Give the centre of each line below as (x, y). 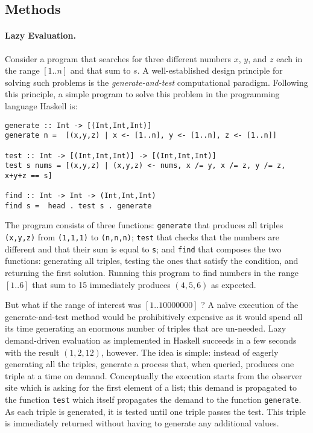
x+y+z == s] (29, 175)
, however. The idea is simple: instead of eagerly (190, 352)
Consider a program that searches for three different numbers (118, 58)
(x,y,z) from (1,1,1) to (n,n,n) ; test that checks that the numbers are (142, 237)
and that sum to (100, 70)
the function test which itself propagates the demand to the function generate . (153, 399)
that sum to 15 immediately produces (101, 284)
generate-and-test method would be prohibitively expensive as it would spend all (154, 316)
